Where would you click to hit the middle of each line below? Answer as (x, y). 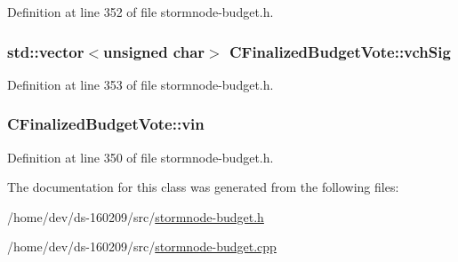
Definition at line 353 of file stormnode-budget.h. (141, 84)
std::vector (46, 51)
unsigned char (154, 51)
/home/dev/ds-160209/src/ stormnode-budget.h (136, 216)
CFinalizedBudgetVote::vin (106, 124)
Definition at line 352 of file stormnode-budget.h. (141, 12)
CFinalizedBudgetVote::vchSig (340, 51)
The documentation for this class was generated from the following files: (203, 187)
